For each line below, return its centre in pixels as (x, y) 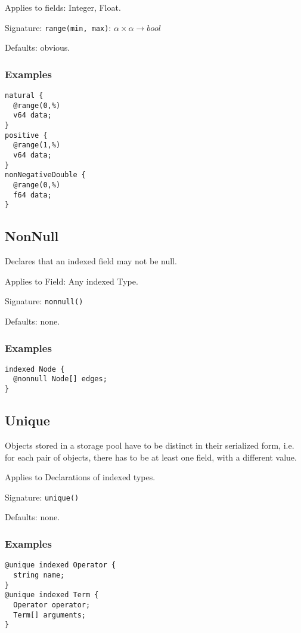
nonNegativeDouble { (46, 175)
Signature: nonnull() (44, 301)
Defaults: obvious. (38, 47)
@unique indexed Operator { (60, 565)
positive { (26, 135)
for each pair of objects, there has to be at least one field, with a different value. (151, 457)
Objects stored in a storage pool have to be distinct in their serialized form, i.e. (150, 445)
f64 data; (32, 195)
